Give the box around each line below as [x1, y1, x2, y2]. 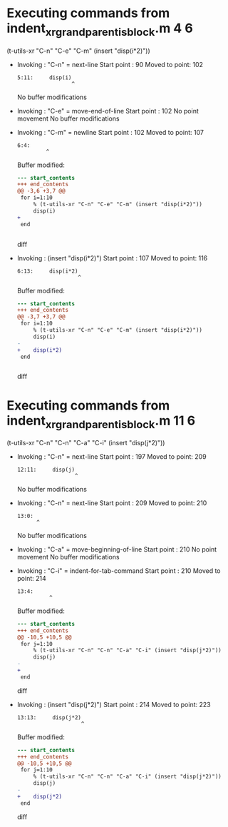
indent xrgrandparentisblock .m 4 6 [6, 20, 193, 39]
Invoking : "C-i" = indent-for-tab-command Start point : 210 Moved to [16, 566, 221, 575]
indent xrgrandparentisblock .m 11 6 [6, 412, 196, 431]
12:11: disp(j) [16, 466, 76, 473]
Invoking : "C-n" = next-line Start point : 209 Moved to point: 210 [16, 498, 207, 507]
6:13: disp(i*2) [16, 268, 78, 275]
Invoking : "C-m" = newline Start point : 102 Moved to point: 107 [16, 128, 204, 136]
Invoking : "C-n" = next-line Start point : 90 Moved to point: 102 [16, 60, 204, 69]
